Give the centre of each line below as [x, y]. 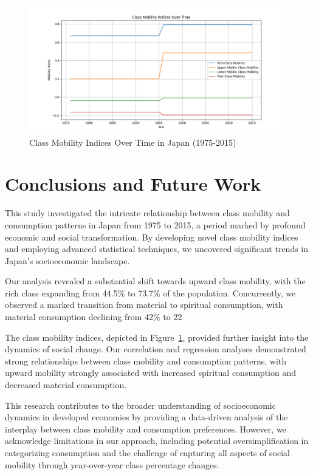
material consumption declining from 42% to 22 [94, 317]
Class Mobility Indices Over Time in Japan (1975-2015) [133, 142]
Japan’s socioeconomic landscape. [67, 260]
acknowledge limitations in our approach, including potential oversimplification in [157, 441]
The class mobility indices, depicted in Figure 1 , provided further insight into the [157, 337]
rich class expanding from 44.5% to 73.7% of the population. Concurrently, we [150, 292]
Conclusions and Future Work [133, 184]
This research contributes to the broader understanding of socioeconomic [140, 405]
